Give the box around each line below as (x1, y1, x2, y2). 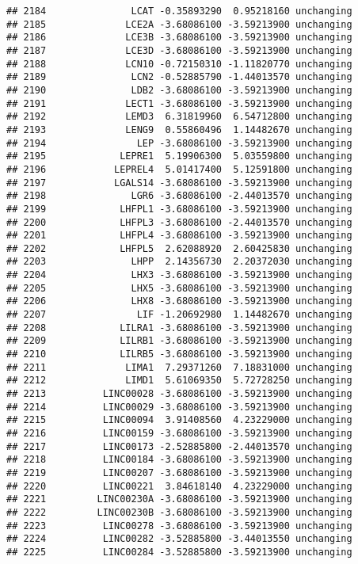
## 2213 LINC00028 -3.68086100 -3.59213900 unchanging (6, 388, 352, 400)
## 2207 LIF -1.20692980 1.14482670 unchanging (6, 309, 352, 321)
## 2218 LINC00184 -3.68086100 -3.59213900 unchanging (6, 454, 352, 466)
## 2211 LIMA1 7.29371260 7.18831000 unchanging (6, 361, 352, 373)
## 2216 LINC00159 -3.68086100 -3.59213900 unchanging (6, 428, 352, 439)
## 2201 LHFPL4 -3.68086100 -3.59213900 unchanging (6, 230, 352, 242)
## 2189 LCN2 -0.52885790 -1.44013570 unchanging (6, 71, 352, 83)
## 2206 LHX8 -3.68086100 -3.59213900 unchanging (6, 295, 352, 307)
